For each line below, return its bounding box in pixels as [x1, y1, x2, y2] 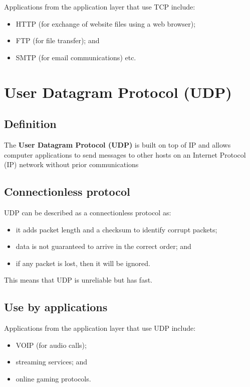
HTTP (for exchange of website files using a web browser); [16, 18, 196, 29]
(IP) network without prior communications [4, 159, 139, 170]
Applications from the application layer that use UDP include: [4, 323, 196, 333]
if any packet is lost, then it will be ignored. [16, 257, 150, 268]
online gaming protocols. [16, 373, 91, 383]
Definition [4, 116, 57, 132]
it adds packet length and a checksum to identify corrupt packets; [16, 224, 217, 234]
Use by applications [4, 299, 108, 315]
